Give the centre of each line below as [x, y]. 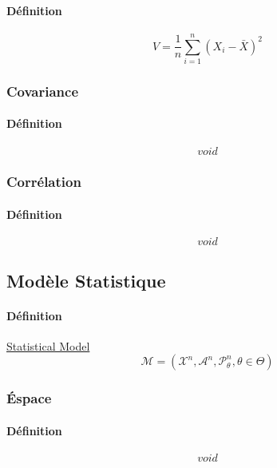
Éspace [29, 398]
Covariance [43, 91]
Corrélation [44, 182]
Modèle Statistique [86, 280]
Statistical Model [48, 345]
